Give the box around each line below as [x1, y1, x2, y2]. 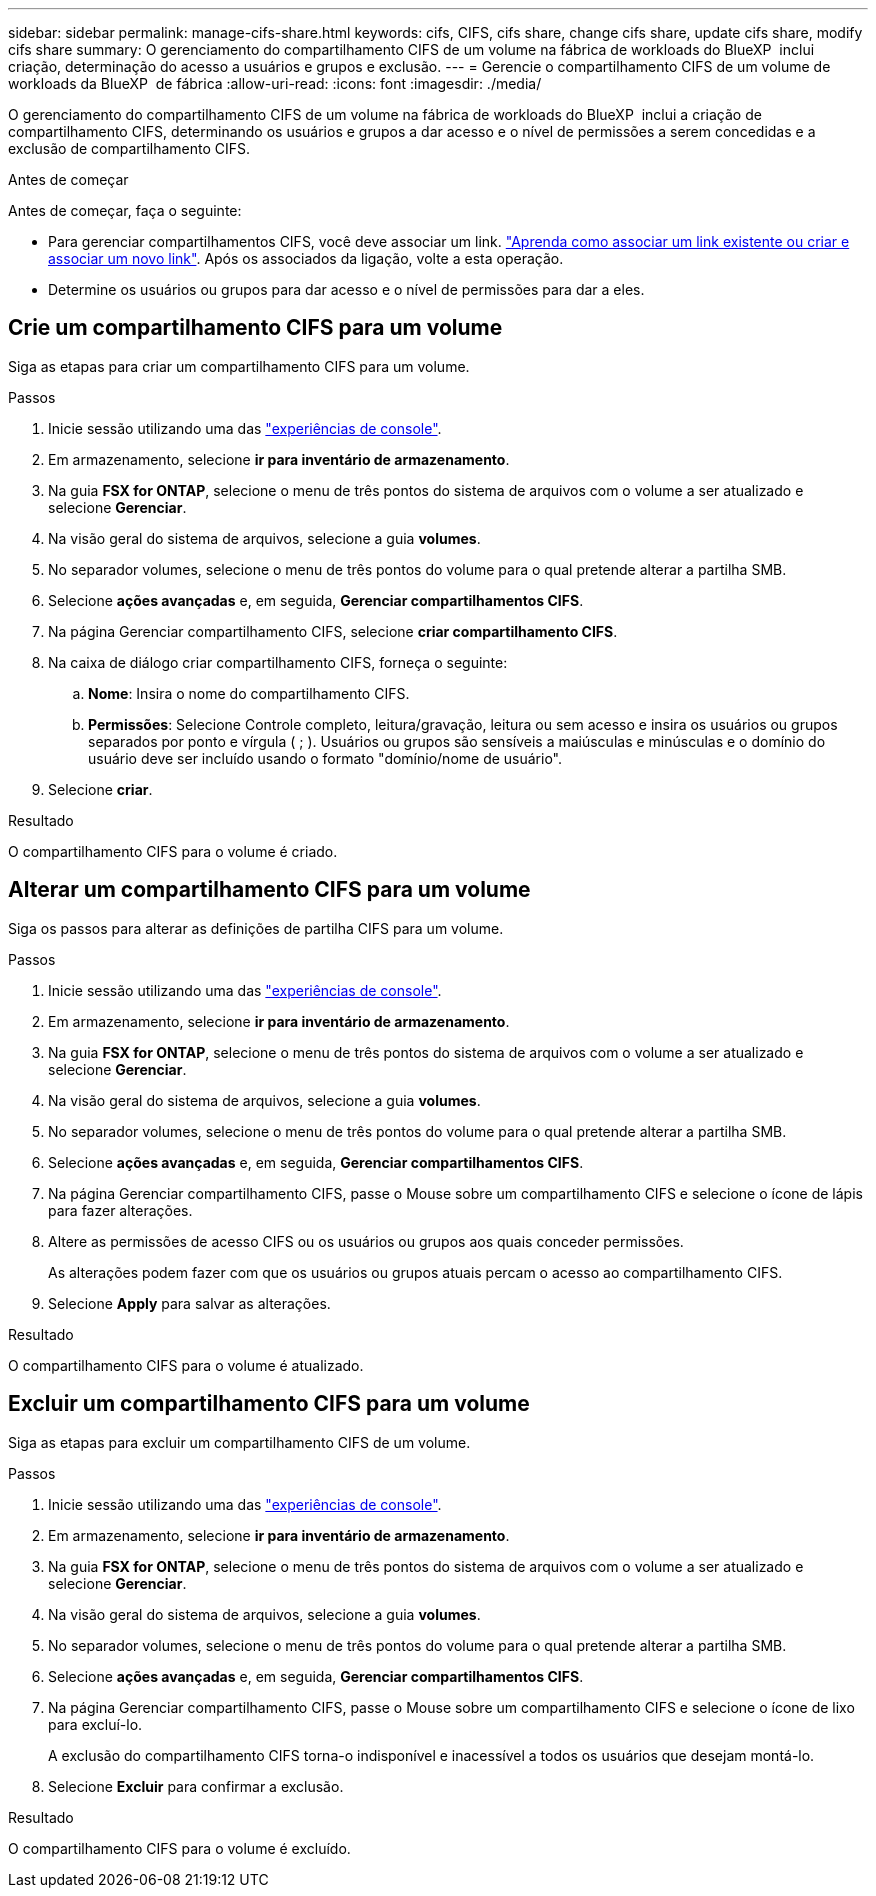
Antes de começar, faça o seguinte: [8, 202, 242, 219]
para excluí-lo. [48, 1715, 143, 1733]
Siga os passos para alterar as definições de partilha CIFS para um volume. [8, 919, 504, 937]
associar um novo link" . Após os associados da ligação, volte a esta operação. [48, 250, 564, 267]
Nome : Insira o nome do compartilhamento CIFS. [88, 684, 410, 702]
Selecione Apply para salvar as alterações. [48, 1294, 331, 1312]
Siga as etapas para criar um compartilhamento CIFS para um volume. [8, 357, 470, 375]
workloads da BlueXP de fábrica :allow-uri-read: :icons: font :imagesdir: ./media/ [8, 75, 542, 92]
